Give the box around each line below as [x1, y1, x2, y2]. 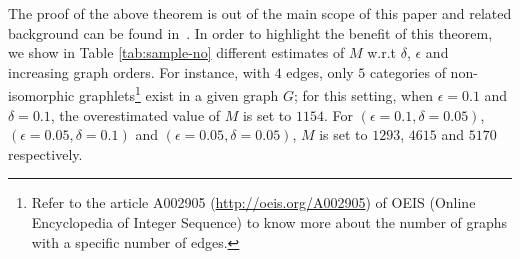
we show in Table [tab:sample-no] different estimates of [8, 42, 345, 63]
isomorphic [8, 85, 75, 106]
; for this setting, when [293, 85, 433, 106]
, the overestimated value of [50, 104, 221, 125]
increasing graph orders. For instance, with [8, 61, 270, 82]
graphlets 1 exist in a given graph [78, 82, 279, 106]
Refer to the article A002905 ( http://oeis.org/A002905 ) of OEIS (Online [31, 192, 476, 213]
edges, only [286, 61, 354, 82]
